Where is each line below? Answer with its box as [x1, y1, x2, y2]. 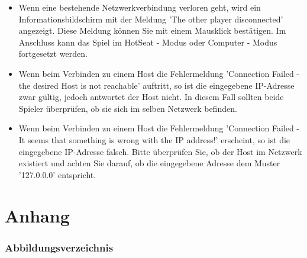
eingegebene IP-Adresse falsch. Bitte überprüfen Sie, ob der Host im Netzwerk [18, 145, 302, 157]
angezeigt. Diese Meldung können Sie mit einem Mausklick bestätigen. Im [18, 24, 286, 37]
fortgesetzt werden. [18, 47, 88, 60]
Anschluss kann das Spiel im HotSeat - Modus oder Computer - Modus [18, 36, 277, 48]
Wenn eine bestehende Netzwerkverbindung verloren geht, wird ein [18, 1, 261, 13]
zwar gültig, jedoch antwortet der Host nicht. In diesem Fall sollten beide [18, 91, 284, 103]
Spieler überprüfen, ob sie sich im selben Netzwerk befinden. [18, 102, 237, 114]
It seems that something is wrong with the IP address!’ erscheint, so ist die [18, 133, 290, 146]
